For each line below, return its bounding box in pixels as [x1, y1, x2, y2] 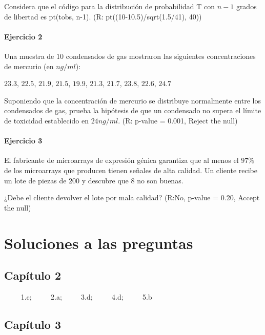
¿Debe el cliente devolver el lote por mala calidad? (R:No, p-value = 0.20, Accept [4, 192, 260, 203]
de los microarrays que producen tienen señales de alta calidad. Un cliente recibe [4, 164, 257, 175]
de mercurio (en [4, 60, 54, 71]
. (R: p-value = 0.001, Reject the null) [118, 115, 238, 125]
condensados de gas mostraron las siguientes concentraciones [66, 50, 256, 61]
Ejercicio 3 [4, 135, 43, 146]
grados [236, 1, 257, 11]
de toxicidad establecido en [4, 115, 89, 125]
